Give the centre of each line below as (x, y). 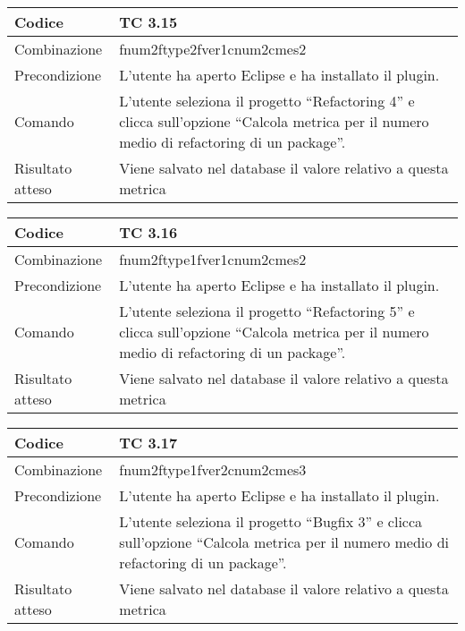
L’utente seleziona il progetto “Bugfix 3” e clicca (271, 521)
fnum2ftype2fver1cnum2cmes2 (213, 49)
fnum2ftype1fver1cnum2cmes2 (213, 259)
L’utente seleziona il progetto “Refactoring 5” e (267, 311)
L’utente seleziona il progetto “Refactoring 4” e (267, 101)
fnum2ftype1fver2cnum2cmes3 (213, 469)
